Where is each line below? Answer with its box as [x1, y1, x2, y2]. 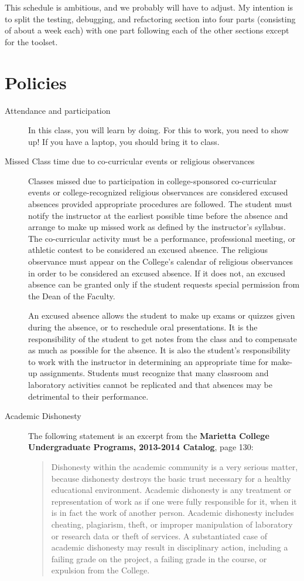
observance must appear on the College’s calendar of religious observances [28, 255, 293, 268]
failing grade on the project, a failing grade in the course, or [51, 552, 267, 565]
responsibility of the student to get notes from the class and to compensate [28, 332, 298, 344]
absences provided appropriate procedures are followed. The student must [28, 198, 292, 210]
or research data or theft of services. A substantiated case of [51, 529, 267, 542]
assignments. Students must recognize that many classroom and [40, 367, 269, 379]
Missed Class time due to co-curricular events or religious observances [5, 155, 255, 167]
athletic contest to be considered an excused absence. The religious [28, 244, 268, 256]
